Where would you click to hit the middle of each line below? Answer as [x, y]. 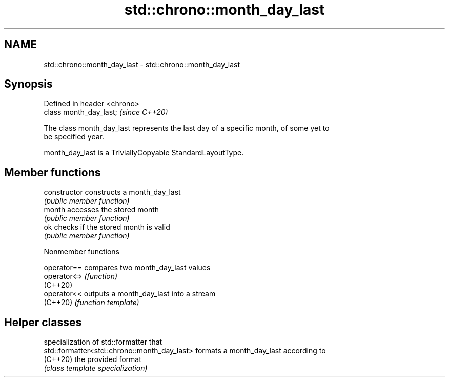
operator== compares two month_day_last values [127, 268]
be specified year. [74, 137]
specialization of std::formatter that [103, 342]
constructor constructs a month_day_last [112, 192]
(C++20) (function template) [91, 303]
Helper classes [43, 322]
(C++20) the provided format [93, 359]
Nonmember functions [81, 252]
